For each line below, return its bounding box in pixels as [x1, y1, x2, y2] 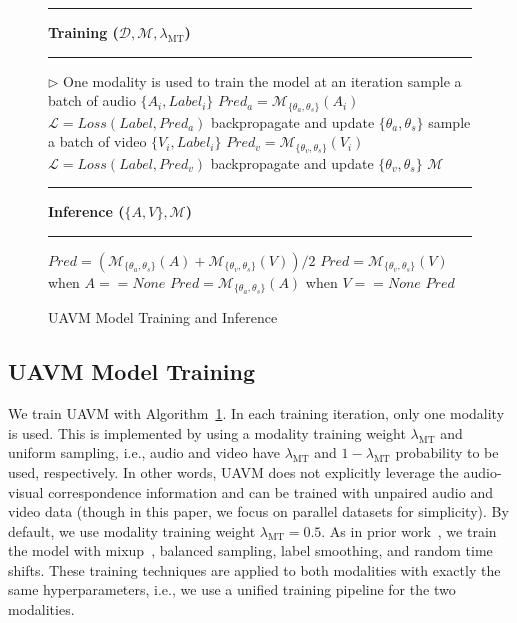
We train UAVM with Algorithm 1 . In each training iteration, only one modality [8, 403, 505, 424]
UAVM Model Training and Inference [48, 307, 278, 328]
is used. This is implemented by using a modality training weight [8, 422, 406, 443]
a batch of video [48, 131, 147, 152]
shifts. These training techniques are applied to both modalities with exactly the [8, 559, 501, 580]
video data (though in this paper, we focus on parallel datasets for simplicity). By [8, 501, 509, 522]
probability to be [395, 442, 499, 463]
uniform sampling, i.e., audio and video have [8, 442, 280, 463]
